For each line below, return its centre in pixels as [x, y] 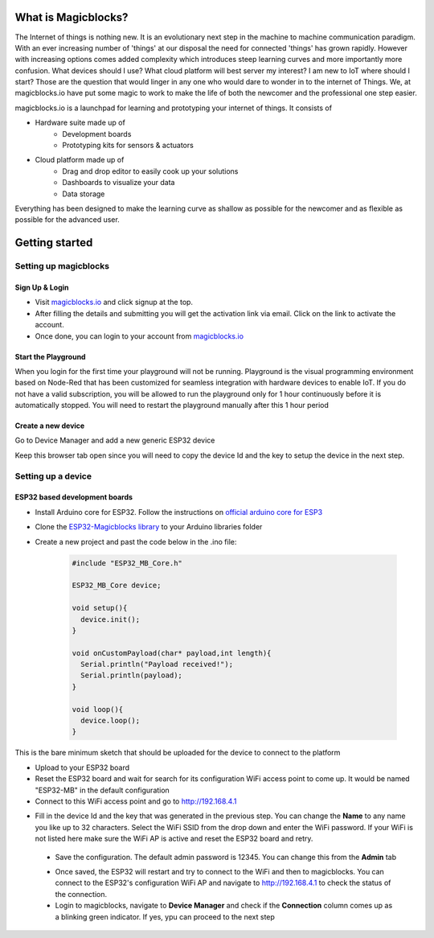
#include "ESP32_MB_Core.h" [127, 563]
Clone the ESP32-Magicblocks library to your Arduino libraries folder [149, 527]
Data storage [84, 194]
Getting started [54, 243]
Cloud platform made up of [80, 160]
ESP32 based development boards [74, 497]
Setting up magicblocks [62, 266]
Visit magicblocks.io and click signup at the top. [114, 302]
